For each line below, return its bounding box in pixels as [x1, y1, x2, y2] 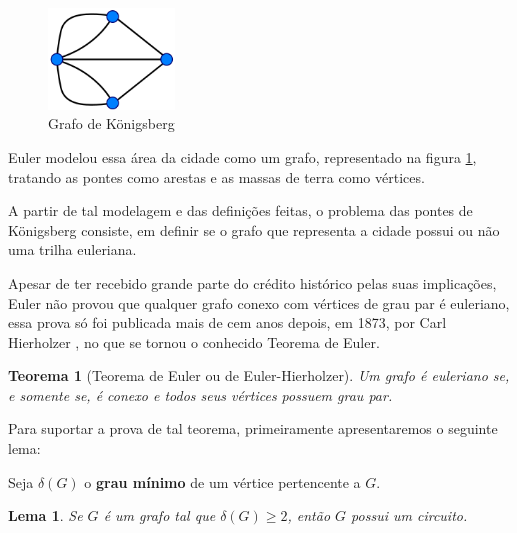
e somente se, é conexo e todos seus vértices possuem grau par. [8, 384, 393, 405]
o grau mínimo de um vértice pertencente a [84, 471, 361, 492]
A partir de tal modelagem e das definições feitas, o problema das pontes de [8, 200, 473, 221]
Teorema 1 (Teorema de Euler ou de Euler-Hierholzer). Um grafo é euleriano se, [8, 365, 510, 386]
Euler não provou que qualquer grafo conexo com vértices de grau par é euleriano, [8, 292, 510, 313]
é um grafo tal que [103, 505, 216, 526]
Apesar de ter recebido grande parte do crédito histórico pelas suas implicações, [8, 272, 497, 293]
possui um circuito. [351, 505, 468, 526]
